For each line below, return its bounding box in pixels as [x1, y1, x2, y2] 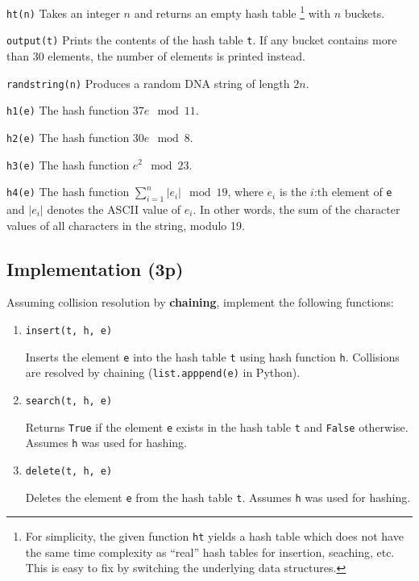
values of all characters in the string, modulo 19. [6, 216, 245, 233]
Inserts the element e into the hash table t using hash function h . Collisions [25, 348, 400, 365]
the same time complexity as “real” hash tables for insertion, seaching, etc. [25, 543, 395, 560]
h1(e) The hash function [6, 102, 130, 119]
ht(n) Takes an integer [6, 4, 120, 21]
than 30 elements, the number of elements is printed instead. [6, 47, 305, 64]
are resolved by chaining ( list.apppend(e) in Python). [25, 364, 301, 381]
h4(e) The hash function [6, 183, 130, 200]
